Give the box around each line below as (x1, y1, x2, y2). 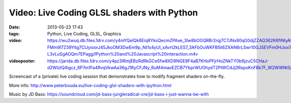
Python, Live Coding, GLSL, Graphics (47, 30, 121, 36)
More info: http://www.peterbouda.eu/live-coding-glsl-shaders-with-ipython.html (9, 82, 172, 88)
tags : (9, 30, 20, 36)
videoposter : (9, 58, 36, 64)
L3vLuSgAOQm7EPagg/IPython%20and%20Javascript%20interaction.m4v (47, 51, 198, 57)
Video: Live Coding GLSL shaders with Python (9, 7, 198, 18)
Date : (9, 24, 20, 30)
